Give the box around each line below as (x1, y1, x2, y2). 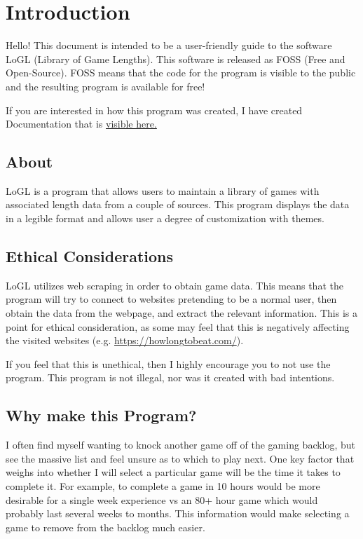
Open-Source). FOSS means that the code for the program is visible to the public (6, 65, 356, 80)
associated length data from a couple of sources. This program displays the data (6, 197, 350, 212)
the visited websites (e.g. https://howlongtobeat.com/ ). (6, 333, 244, 348)
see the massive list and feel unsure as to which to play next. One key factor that (6, 451, 355, 465)
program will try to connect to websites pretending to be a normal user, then (6, 292, 337, 306)
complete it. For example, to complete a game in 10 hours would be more (6, 479, 320, 493)
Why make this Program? (6, 404, 197, 426)
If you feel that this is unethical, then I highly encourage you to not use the (6, 356, 331, 371)
